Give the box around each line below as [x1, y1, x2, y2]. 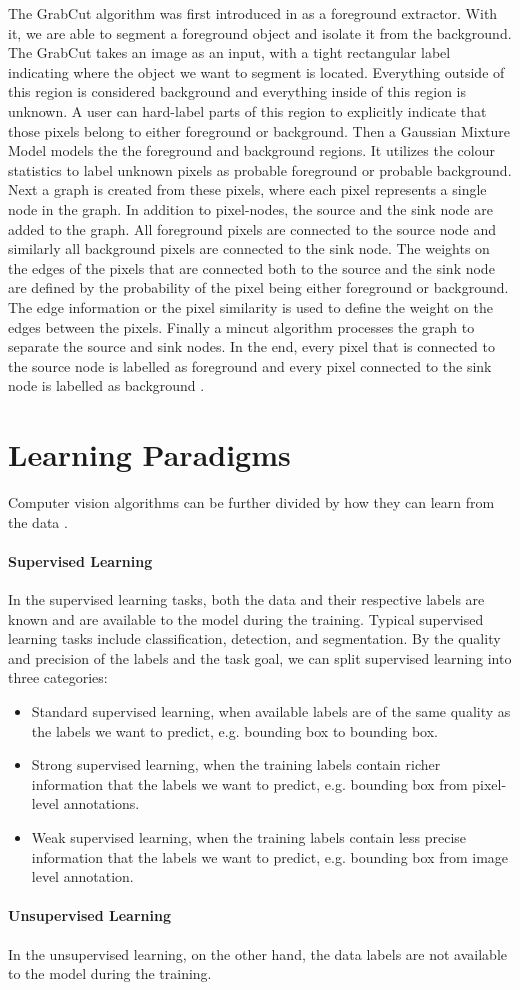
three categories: [8, 667, 108, 688]
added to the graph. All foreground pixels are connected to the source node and [8, 218, 497, 239]
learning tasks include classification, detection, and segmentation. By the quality [8, 628, 501, 649]
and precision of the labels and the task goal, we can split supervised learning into [8, 647, 512, 668]
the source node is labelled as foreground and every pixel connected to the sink [8, 355, 492, 376]
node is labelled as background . [8, 375, 205, 396]
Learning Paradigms [8, 434, 291, 475]
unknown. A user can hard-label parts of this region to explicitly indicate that [8, 100, 487, 121]
